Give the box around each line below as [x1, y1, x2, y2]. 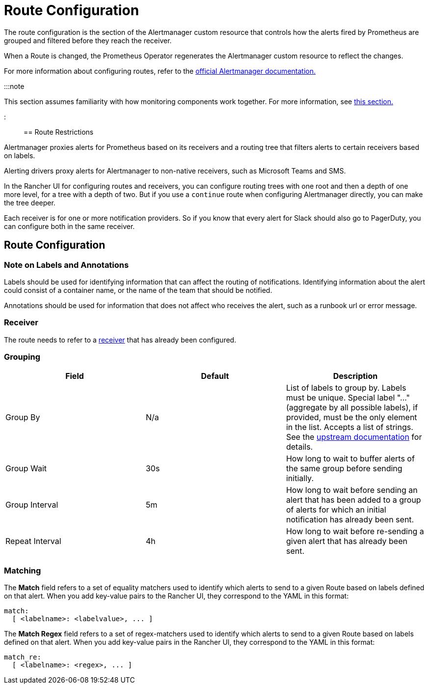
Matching [4, 565, 41, 575]
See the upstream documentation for [286, 432, 422, 442]
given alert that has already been [286, 536, 407, 546]
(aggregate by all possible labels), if [286, 402, 418, 413]
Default [201, 371, 229, 381]
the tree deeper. [4, 198, 55, 207]
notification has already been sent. [286, 515, 414, 525]
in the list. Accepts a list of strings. [286, 422, 413, 432]
